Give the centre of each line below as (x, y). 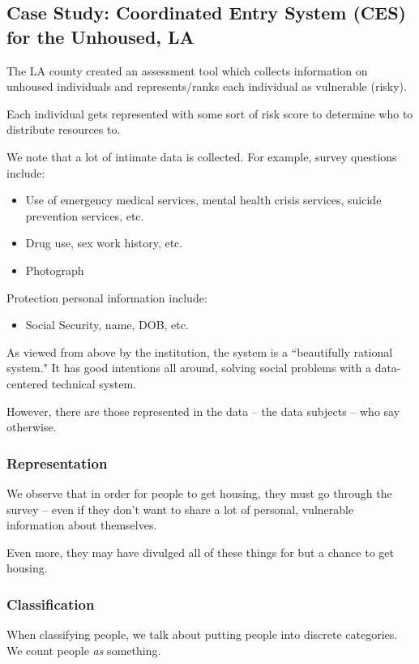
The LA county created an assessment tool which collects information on (187, 70)
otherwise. (32, 427)
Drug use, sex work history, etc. (104, 243)
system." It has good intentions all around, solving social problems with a (189, 368)
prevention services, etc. (85, 215)
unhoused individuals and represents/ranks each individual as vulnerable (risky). (207, 86)
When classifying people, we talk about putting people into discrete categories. (202, 634)
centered (27, 383)
